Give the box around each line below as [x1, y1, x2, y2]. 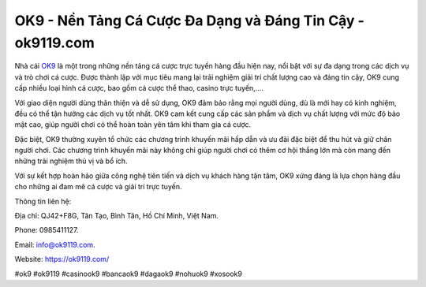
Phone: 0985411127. [14, 225, 79, 235]
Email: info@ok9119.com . [14, 240, 95, 249]
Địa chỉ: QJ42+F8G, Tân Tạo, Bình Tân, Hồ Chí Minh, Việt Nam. [14, 211, 219, 221]
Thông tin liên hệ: [14, 196, 72, 206]
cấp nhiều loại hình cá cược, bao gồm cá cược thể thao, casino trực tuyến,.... [14, 84, 263, 93]
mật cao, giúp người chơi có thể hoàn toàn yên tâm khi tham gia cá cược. [14, 120, 252, 129]
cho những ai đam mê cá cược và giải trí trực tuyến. [14, 182, 182, 192]
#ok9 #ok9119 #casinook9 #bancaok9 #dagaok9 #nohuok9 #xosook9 [14, 269, 242, 278]
